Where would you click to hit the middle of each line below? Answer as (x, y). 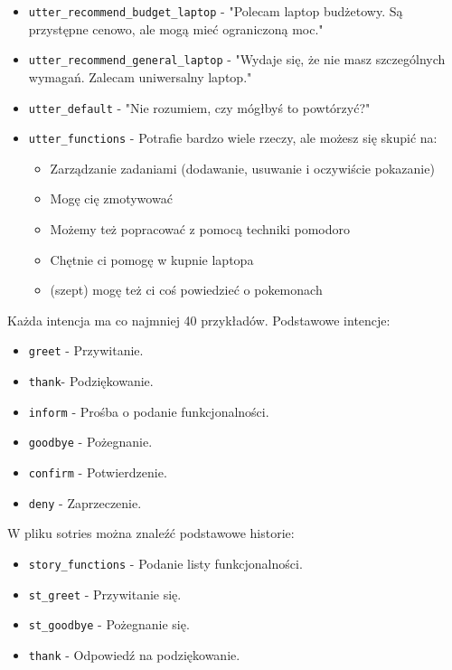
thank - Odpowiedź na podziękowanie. (134, 654)
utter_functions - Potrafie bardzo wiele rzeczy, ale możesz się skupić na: (233, 138)
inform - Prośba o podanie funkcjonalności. (149, 411)
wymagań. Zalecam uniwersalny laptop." (140, 76)
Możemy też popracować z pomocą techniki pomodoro (200, 229)
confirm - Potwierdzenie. (98, 472)
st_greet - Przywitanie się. (105, 594)
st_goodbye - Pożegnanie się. (109, 624)
